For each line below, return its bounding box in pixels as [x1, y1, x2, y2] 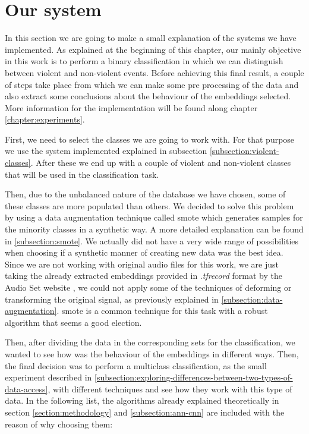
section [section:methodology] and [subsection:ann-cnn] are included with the [5, 405, 285, 418]
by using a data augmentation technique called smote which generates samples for [5, 211, 303, 224]
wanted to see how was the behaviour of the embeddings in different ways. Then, [5, 347, 299, 360]
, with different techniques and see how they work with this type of [48, 382, 292, 395]
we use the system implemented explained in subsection [5, 144, 207, 157]
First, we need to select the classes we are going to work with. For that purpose [5, 133, 295, 145]
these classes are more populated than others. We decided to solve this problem [5, 199, 294, 212]
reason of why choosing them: [5, 417, 113, 430]
